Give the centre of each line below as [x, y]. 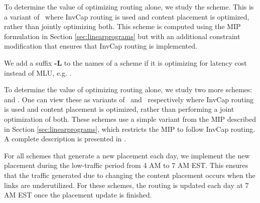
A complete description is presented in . [65, 139]
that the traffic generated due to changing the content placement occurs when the [130, 175]
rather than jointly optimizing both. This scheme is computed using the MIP [122, 26]
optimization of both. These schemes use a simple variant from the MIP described [130, 119]
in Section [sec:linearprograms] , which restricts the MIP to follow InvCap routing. [130, 129]
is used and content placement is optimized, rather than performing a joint [119, 109]
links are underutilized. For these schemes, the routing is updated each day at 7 [126, 185]
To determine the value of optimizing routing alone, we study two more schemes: [128, 89]
